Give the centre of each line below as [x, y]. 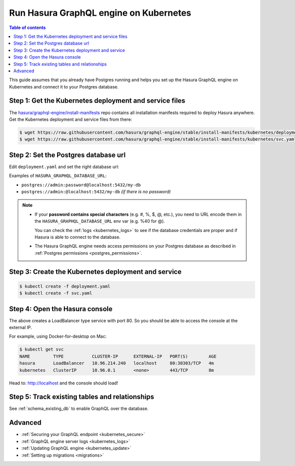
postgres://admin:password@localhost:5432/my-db [81, 185]
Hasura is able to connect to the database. [77, 237]
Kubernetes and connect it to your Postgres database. [64, 87]
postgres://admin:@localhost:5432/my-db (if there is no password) [96, 192]
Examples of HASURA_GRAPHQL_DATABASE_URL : [58, 176]
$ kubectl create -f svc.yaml [56, 293]
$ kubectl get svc [42, 349]
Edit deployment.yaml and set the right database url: [64, 167]
